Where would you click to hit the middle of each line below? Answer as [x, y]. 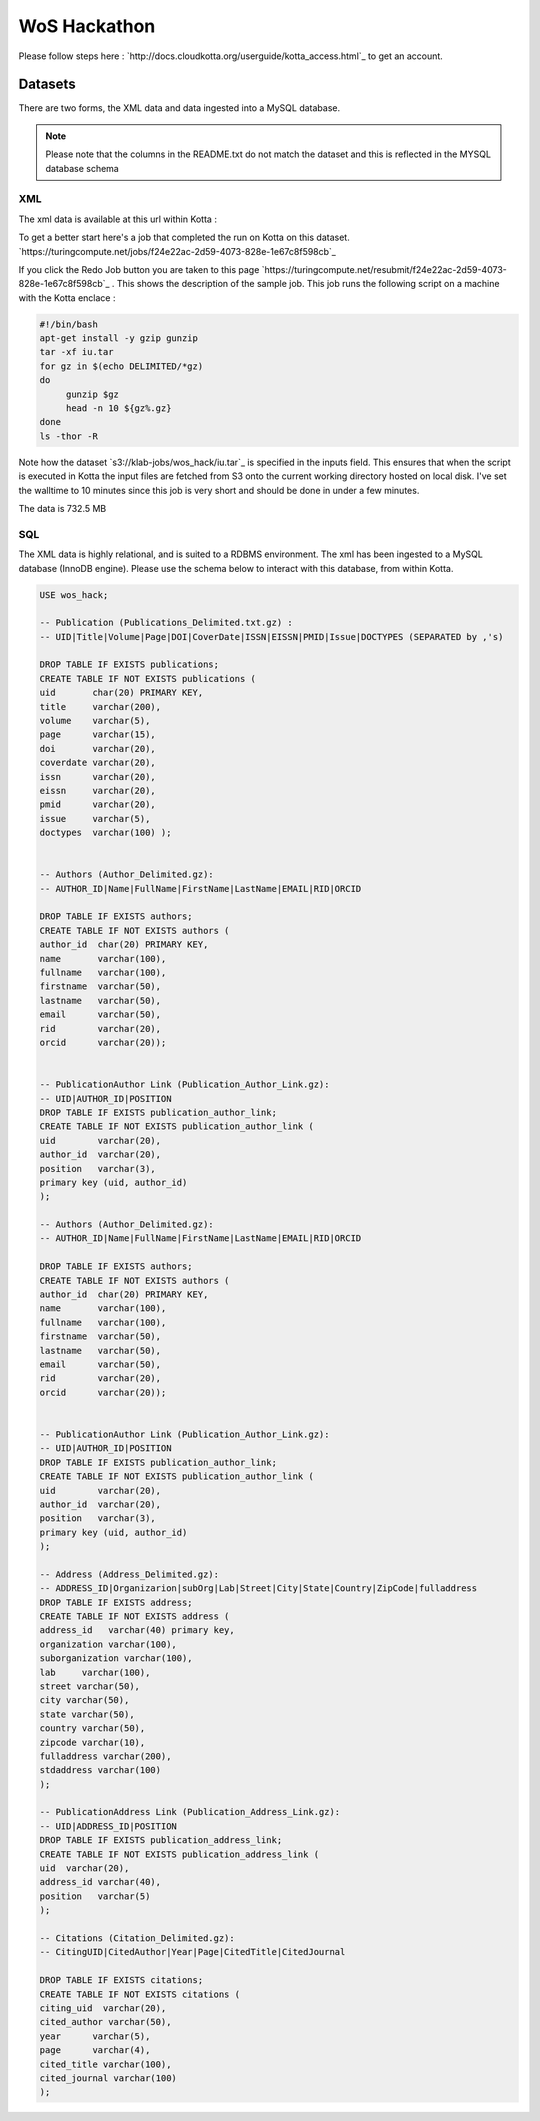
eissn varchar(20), [98, 790]
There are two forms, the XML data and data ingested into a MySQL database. [179, 108]
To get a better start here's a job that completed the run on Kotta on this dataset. [184, 237]
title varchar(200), [100, 706]
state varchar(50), [87, 1714]
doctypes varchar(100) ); [105, 833]
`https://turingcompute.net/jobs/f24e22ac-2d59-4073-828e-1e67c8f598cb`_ [177, 251]
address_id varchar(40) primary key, [137, 1630]
